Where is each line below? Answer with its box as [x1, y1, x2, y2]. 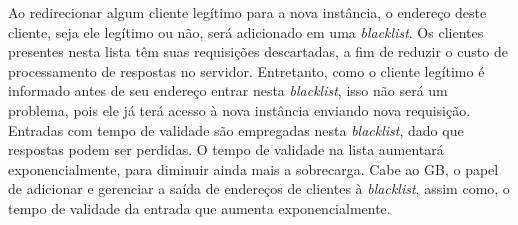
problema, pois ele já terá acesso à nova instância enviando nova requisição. [8, 99, 471, 120]
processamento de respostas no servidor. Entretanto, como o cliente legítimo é [8, 60, 485, 81]
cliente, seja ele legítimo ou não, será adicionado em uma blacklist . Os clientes [8, 21, 484, 42]
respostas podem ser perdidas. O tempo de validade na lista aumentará [8, 139, 444, 160]
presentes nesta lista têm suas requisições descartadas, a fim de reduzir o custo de [8, 41, 508, 62]
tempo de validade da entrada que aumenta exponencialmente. [8, 197, 391, 218]
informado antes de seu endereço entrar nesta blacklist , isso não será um [8, 80, 448, 101]
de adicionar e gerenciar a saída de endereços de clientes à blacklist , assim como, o [8, 178, 510, 199]
